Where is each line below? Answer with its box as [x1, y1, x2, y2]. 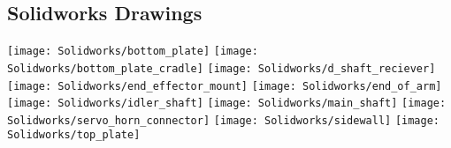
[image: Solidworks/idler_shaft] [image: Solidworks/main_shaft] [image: [7, 97, 447, 110]
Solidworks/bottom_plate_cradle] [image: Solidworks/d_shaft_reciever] [7, 62, 436, 75]
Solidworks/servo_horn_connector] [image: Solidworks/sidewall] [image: [7, 114, 440, 127]
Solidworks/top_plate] [7, 129, 141, 142]
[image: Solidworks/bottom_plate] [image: [7, 45, 258, 58]
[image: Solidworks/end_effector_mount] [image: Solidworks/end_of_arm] [7, 79, 442, 92]
